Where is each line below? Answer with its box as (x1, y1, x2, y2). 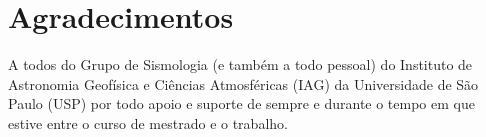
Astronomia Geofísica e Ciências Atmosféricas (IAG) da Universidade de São (8, 73, 479, 94)
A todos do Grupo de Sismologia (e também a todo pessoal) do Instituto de (8, 54, 473, 75)
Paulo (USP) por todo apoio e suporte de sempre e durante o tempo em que (8, 93, 475, 114)
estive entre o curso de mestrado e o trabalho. (8, 112, 288, 133)
